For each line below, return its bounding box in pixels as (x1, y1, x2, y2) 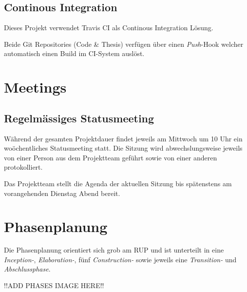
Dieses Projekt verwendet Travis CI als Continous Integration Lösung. (4, 22, 213, 33)
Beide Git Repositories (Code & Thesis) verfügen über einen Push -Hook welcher (4, 39, 244, 49)
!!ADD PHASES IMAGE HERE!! (4, 280, 104, 291)
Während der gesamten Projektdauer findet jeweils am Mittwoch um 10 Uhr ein (4, 133, 243, 143)
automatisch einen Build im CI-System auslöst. (4, 48, 145, 58)
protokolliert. (4, 162, 43, 172)
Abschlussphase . (4, 264, 51, 274)
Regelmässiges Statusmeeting (4, 110, 154, 125)
